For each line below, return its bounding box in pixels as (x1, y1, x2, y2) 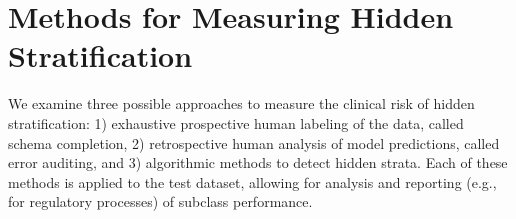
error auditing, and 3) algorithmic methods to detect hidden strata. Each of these (8, 152, 508, 173)
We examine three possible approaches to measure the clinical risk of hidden (8, 93, 475, 114)
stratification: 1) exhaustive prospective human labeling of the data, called (8, 112, 464, 133)
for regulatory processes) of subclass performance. (8, 191, 313, 212)
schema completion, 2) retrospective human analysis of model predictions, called (8, 132, 500, 153)
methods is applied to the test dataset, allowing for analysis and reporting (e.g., (8, 171, 497, 192)
